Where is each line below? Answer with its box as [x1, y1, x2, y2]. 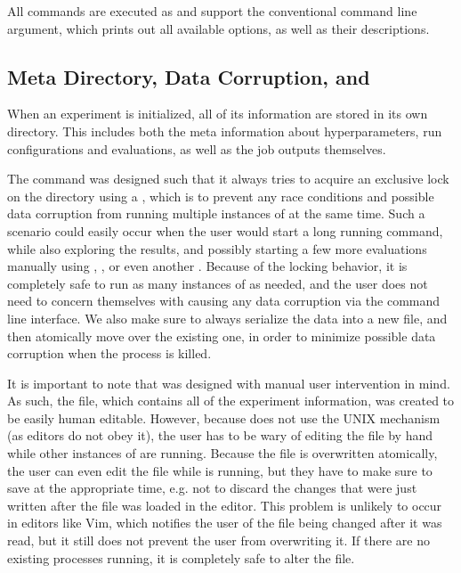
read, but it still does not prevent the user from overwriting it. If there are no [7, 531, 430, 550]
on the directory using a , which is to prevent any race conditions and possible [7, 186, 434, 205]
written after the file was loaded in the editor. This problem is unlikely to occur [7, 495, 442, 514]
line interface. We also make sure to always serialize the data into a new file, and [7, 308, 448, 327]
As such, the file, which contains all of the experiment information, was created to [7, 391, 455, 410]
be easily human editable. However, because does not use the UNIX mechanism [7, 408, 441, 427]
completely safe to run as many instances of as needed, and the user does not [7, 274, 428, 292]
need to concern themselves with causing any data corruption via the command [7, 291, 441, 310]
